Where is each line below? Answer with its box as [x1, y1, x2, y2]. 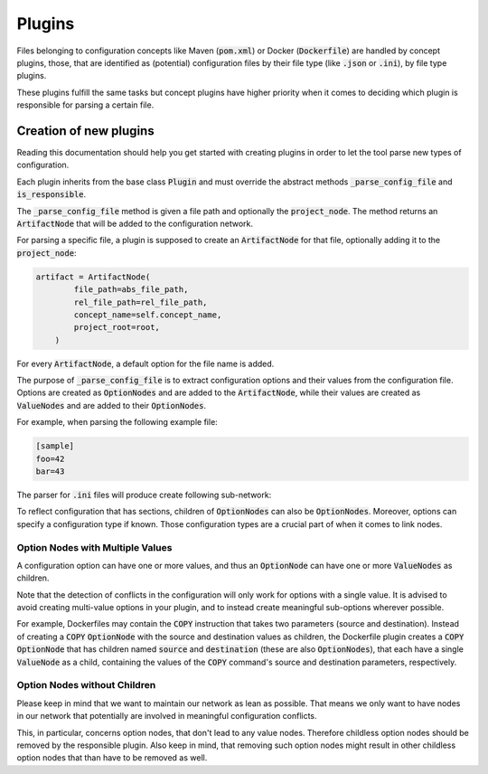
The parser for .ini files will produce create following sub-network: [16, 489, 272, 500]
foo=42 [35, 453, 65, 464]
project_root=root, [73, 322, 160, 333]
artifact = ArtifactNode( [35, 271, 151, 282]
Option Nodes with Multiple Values [16, 541, 173, 553]
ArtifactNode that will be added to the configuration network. [16, 218, 253, 229]
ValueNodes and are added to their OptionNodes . [16, 400, 207, 411]
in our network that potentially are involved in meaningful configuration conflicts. [16, 711, 317, 722]
